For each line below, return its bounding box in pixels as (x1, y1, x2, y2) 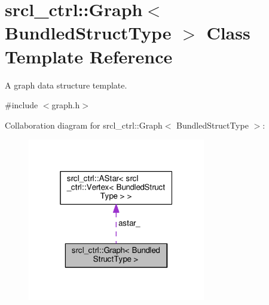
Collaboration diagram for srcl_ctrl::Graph (5, 118, 163, 131)
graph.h (51, 99, 80, 111)
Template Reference (5, 44, 173, 68)
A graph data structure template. (5, 78, 127, 91)
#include (5, 99, 38, 111)
